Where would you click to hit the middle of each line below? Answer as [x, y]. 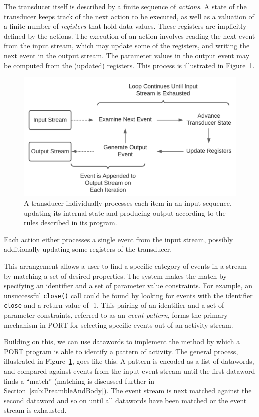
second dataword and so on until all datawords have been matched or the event [125, 400]
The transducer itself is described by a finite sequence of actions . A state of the [125, 6]
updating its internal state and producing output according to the [125, 213]
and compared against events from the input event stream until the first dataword [130, 371]
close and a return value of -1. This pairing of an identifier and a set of [114, 305]
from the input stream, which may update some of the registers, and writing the [127, 46]
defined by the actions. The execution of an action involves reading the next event [130, 36]
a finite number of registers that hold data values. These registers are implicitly [125, 26]
